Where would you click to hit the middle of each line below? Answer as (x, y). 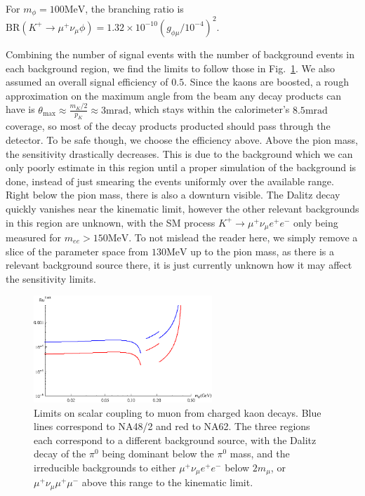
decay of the (60, 454)
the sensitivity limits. (51, 278)
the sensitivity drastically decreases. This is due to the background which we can (179, 153)
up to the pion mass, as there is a (263, 251)
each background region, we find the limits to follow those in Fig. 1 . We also (171, 68)
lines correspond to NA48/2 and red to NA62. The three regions (172, 426)
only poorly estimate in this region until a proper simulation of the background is (181, 167)
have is (20, 109)
